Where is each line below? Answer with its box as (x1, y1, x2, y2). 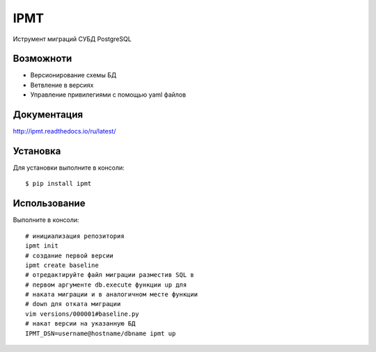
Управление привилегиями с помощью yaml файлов (30, 90, 187, 99)
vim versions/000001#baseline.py (25, 310, 139, 318)
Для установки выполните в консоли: (13, 163, 125, 172)
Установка (13, 145, 61, 157)
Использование (13, 198, 86, 209)
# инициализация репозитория (25, 232, 125, 240)
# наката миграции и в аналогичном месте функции (25, 291, 198, 298)
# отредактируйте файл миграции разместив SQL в (25, 271, 194, 279)
